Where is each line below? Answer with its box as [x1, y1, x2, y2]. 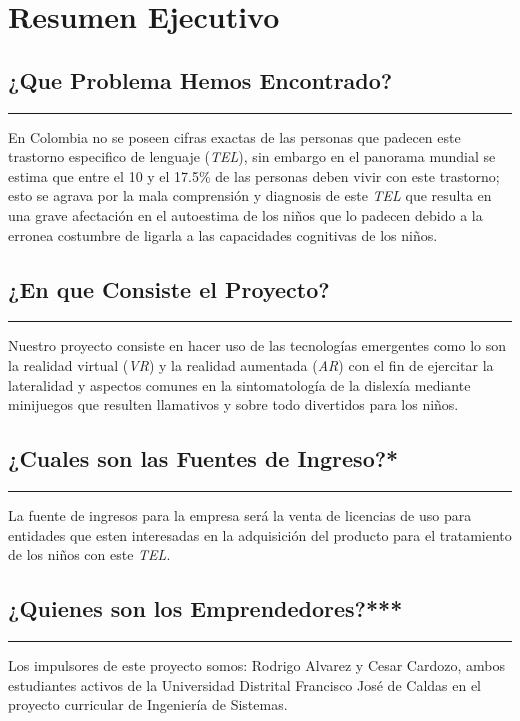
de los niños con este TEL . [8, 544, 171, 565]
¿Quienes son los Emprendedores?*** [8, 593, 403, 624]
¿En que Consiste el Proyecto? [8, 273, 330, 304]
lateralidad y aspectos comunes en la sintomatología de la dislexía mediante [8, 374, 471, 395]
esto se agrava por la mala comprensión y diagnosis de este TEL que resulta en [8, 185, 492, 206]
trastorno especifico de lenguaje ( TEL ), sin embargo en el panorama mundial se [8, 146, 496, 167]
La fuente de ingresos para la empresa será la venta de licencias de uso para [8, 504, 472, 525]
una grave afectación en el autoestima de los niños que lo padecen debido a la [8, 204, 483, 225]
